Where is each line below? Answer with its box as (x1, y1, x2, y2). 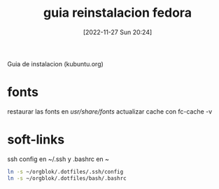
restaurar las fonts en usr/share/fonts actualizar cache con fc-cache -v (7, 107, 213, 116)
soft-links (7, 132, 65, 148)
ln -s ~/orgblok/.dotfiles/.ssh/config (7, 168, 124, 175)
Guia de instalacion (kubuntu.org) (7, 59, 104, 68)
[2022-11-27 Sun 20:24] (83, 28, 153, 36)
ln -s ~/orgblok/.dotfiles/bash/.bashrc (7, 174, 127, 182)
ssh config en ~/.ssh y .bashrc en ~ (7, 155, 110, 163)
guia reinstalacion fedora (43, 5, 192, 21)
